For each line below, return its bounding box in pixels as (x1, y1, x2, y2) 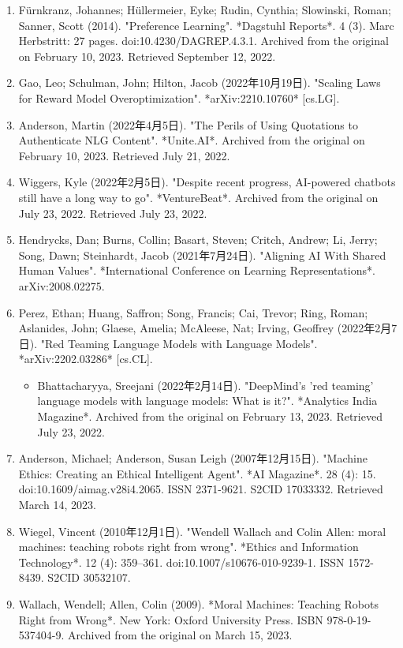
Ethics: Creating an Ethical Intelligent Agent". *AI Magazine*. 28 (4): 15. (18, 465, 376, 481)
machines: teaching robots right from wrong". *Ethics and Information (18, 538, 359, 555)
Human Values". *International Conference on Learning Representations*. (18, 262, 375, 279)
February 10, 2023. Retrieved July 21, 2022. (18, 147, 230, 163)
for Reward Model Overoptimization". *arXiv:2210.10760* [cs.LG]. (18, 89, 340, 106)
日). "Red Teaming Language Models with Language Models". (18, 335, 318, 351)
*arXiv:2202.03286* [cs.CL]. (18, 350, 153, 367)
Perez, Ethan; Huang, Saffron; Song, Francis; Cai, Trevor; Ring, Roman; (18, 304, 368, 320)
